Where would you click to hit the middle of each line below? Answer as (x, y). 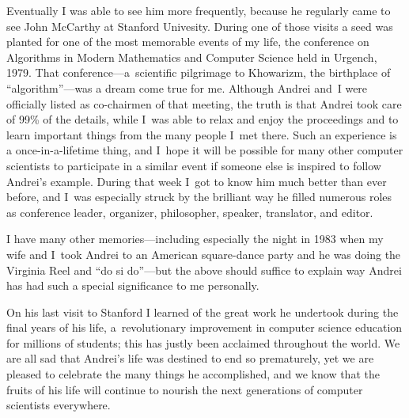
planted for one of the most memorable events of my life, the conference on (188, 42)
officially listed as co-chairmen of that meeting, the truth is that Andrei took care (204, 103)
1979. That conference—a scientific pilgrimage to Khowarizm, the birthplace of (199, 72)
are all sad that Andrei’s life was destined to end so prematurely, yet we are (190, 358)
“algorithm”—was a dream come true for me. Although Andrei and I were (187, 87)
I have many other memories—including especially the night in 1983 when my (195, 239)
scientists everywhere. (59, 405)
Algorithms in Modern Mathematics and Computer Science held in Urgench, (192, 57)
